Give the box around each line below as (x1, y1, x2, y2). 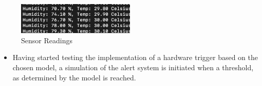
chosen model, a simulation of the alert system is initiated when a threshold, (12, 62, 254, 72)
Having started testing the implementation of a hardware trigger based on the (12, 52, 258, 63)
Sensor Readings (21, 35, 72, 45)
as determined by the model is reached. (12, 72, 136, 82)
